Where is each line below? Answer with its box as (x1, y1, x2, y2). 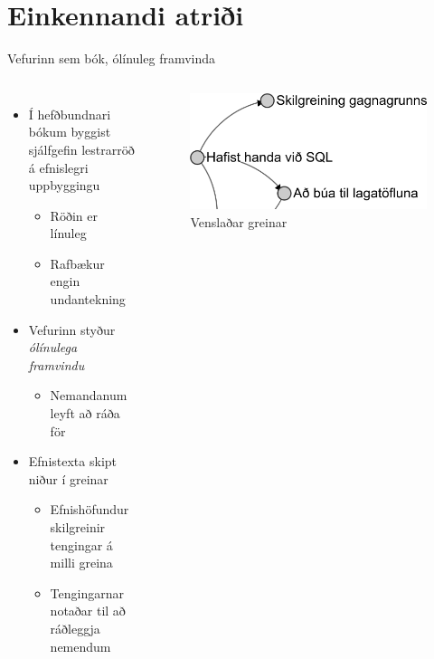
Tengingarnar (50, 583, 124, 602)
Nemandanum (50, 386, 127, 405)
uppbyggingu (28, 176, 100, 195)
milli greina (50, 553, 113, 572)
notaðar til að (50, 601, 126, 620)
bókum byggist (28, 122, 111, 141)
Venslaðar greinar (190, 212, 288, 231)
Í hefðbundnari (28, 104, 111, 123)
